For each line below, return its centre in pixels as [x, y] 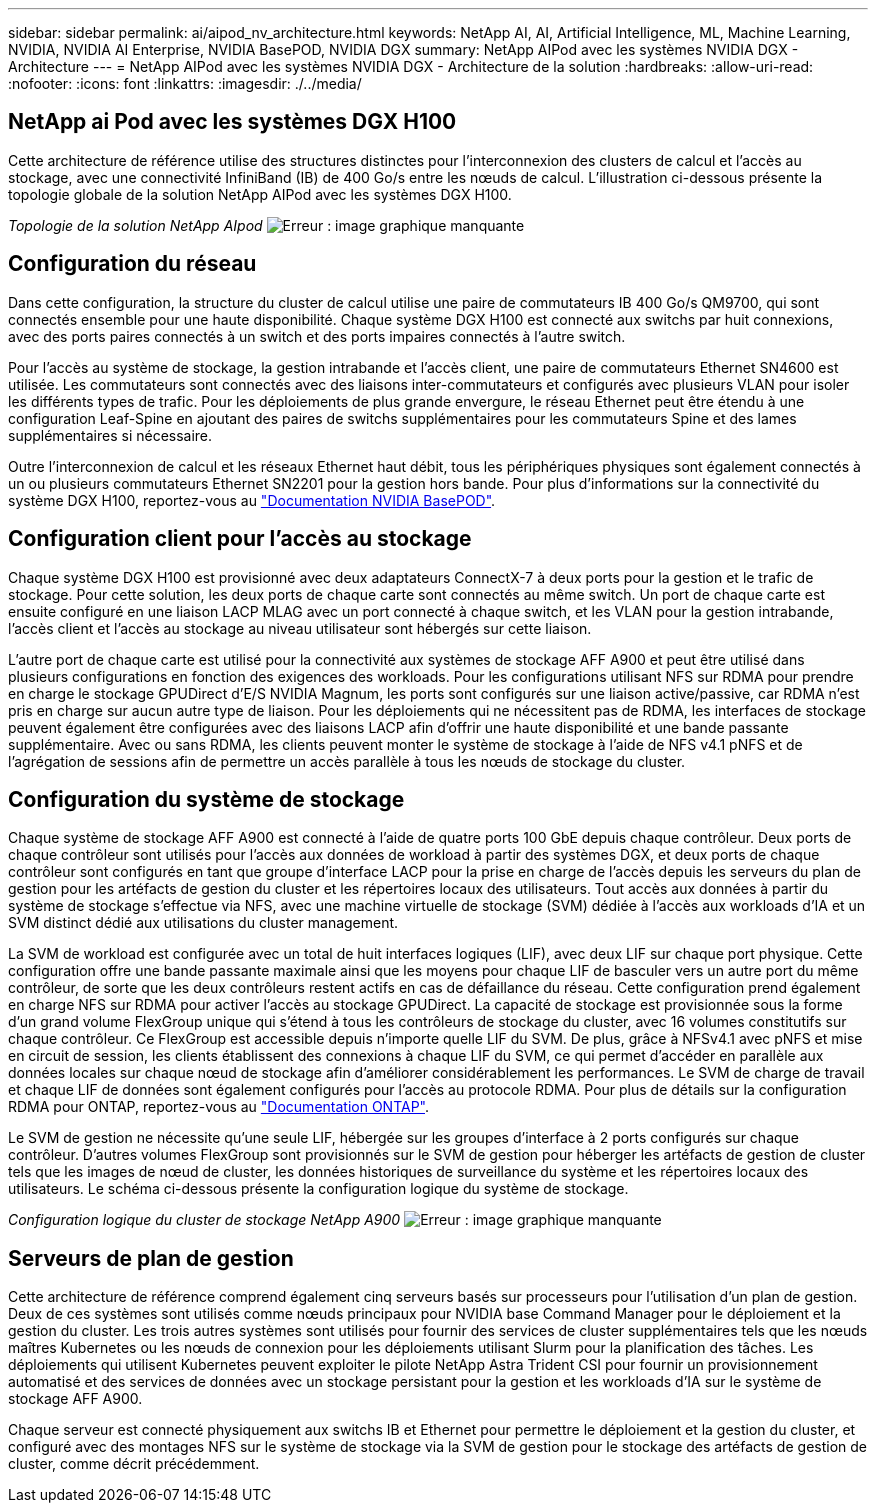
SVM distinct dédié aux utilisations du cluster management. [203, 923]
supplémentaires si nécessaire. [110, 435]
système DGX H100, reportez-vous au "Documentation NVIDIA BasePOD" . [252, 500]
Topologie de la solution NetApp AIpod [135, 225]
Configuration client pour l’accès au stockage [240, 539]
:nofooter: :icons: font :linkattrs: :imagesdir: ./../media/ [185, 83]
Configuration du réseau [132, 264]
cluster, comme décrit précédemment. [134, 1464]
